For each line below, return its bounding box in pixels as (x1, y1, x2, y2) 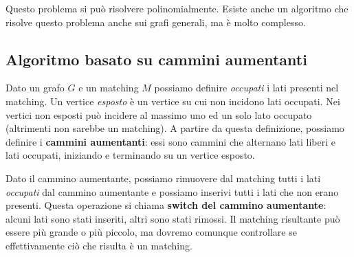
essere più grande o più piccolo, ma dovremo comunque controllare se (5, 225, 297, 239)
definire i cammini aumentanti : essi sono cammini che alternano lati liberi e (5, 134, 335, 148)
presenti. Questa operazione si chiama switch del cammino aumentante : (5, 198, 327, 212)
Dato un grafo (5, 80, 65, 95)
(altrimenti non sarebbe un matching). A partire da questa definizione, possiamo (5, 121, 344, 135)
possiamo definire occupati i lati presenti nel (154, 80, 339, 95)
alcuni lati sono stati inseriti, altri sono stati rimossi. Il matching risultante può (5, 211, 340, 225)
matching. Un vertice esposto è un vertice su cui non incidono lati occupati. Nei (5, 93, 340, 108)
